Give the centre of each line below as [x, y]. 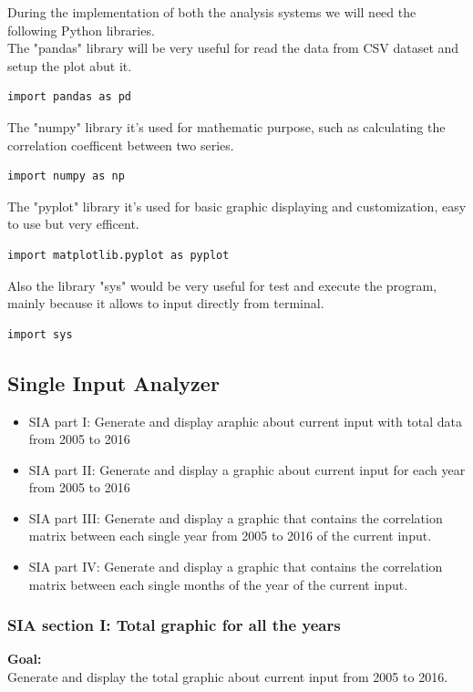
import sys [40, 334]
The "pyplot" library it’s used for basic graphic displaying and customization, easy [237, 206]
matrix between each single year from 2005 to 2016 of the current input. [230, 536]
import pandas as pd [70, 97]
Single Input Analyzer [113, 382]
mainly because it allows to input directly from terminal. [166, 303]
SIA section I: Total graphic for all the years [174, 625]
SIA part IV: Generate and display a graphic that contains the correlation [236, 567]
